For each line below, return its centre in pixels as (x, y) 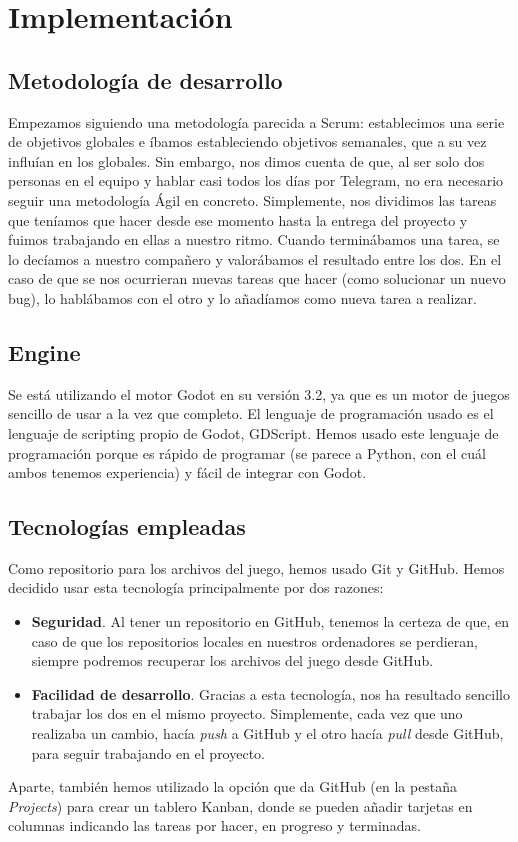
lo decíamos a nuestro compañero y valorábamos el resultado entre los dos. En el (255, 258)
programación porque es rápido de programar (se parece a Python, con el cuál (247, 452)
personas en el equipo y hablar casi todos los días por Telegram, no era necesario (256, 180)
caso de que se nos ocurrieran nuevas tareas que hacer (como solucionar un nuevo (257, 278)
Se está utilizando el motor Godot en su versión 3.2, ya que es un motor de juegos (259, 393)
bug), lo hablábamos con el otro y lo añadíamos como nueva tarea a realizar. (242, 297)
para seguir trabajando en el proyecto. (148, 752)
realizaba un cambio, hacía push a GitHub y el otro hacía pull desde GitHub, (267, 733)
